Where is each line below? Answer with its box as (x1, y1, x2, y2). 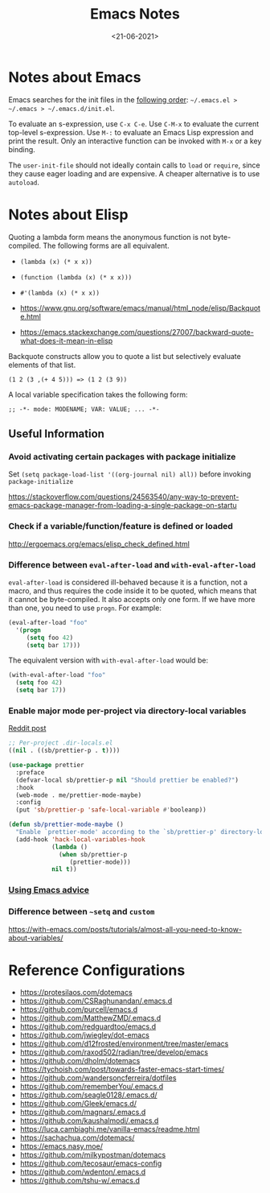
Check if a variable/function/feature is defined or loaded (8, 521, 233, 532)
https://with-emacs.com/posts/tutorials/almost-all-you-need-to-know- (8, 924, 243, 934)
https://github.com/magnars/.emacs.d (19, 1108, 146, 1117)
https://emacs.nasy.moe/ (19, 1141, 103, 1151)
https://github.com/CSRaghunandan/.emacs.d (19, 996, 173, 1006)
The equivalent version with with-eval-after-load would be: (8, 655, 209, 665)
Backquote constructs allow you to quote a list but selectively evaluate (8, 351, 241, 361)
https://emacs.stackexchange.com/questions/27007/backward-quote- (19, 327, 255, 336)
